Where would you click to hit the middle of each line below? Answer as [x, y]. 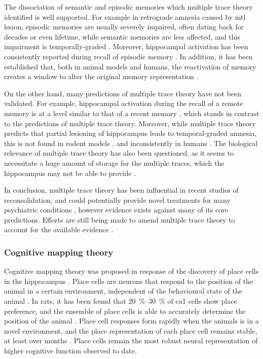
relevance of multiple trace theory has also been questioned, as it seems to [119, 153]
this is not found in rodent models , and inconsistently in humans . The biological [131, 143]
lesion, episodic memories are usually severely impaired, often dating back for [124, 27]
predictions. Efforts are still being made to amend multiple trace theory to [120, 219]
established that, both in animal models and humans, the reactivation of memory [130, 66]
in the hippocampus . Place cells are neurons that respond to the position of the [129, 281]
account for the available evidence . [59, 229]
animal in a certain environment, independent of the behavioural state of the [123, 291]
